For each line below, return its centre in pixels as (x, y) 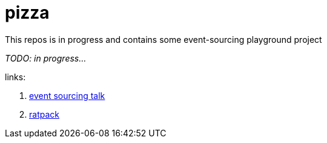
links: (15, 77)
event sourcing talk (67, 95)
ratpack (44, 114)
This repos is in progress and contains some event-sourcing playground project (163, 39)
